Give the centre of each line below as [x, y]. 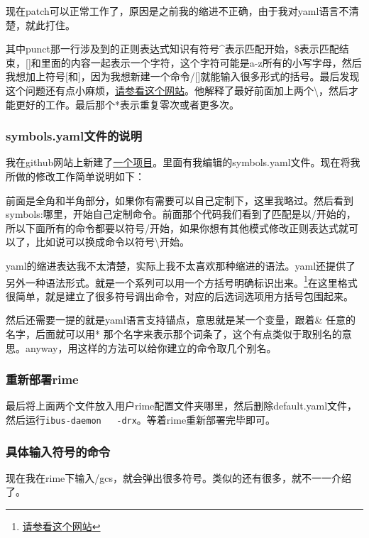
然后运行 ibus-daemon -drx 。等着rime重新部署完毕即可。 [141, 419]
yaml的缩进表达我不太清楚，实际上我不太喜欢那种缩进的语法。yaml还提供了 [181, 265]
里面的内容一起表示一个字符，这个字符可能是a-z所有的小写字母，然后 [201, 62]
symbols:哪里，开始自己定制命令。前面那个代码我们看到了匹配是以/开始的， [181, 214]
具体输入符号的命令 [58, 451]
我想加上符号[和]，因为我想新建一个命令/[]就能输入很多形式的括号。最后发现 [183, 76]
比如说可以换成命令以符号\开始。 [112, 242]
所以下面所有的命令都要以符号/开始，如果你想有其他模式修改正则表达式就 [177, 227]
